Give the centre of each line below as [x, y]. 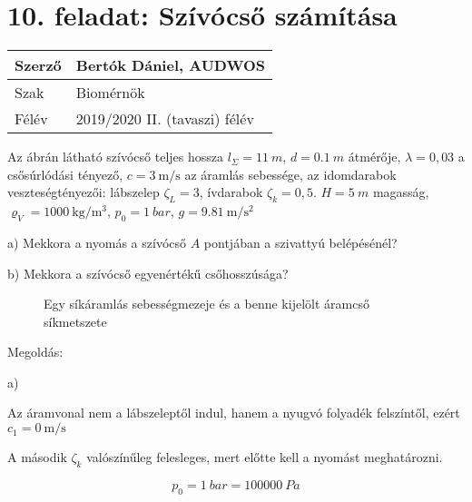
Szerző [38, 65]
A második [37, 457]
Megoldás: [35, 352]
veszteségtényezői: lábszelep [84, 192]
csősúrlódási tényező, [65, 174]
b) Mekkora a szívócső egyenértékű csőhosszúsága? [148, 273]
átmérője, [374, 157]
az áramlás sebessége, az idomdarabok [290, 174]
